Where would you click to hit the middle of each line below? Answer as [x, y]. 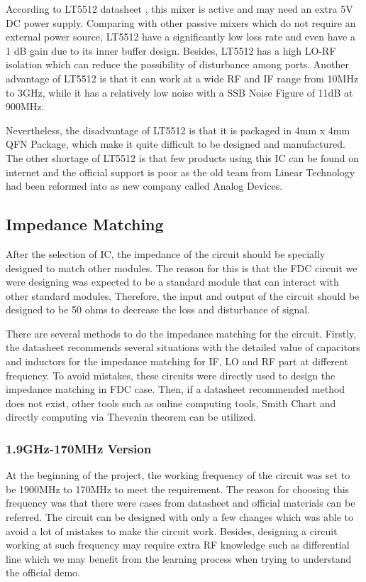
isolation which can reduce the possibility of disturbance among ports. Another [177, 64]
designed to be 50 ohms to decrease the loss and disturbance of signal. [158, 309]
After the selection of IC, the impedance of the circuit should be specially [166, 253]
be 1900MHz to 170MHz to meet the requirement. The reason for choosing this [178, 489]
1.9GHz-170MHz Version [79, 448]
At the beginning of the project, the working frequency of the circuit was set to [178, 475]
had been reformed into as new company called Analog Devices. [144, 186]
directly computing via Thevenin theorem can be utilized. [131, 417]
